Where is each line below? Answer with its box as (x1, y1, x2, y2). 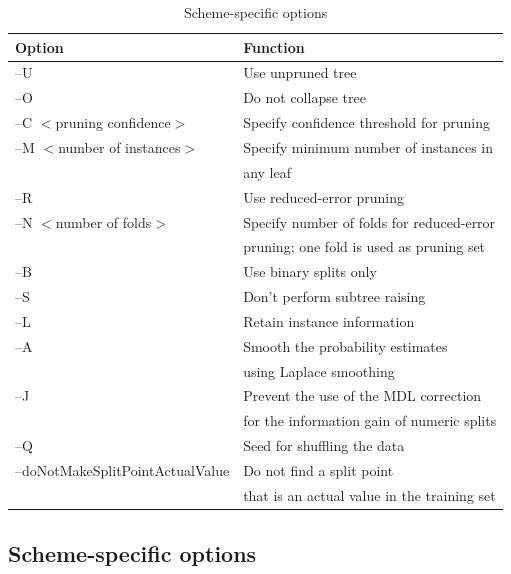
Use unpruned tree (243, 62, 357, 83)
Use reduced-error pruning (243, 186, 405, 207)
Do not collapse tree (243, 87, 366, 108)
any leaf (243, 161, 291, 182)
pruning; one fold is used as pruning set (243, 236, 486, 257)
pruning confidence (55, 112, 171, 133)
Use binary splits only (243, 261, 377, 282)
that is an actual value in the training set (243, 484, 496, 505)
